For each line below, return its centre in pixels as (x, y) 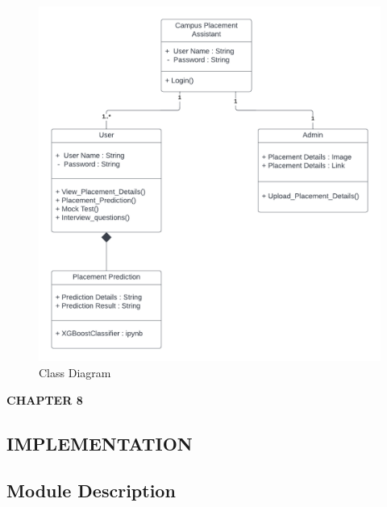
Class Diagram (75, 372)
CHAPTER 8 (45, 399)
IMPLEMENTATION (100, 443)
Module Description (91, 490)
